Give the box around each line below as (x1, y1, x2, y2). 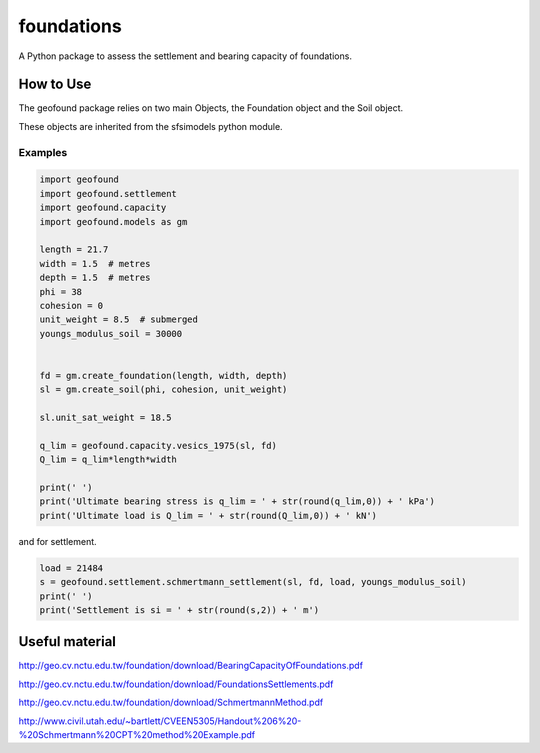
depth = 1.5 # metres (39, 272, 151, 284)
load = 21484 (39, 562, 104, 574)
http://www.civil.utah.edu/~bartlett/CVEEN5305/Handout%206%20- (18, 715, 302, 727)
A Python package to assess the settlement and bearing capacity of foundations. (18, 50, 352, 62)
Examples (18, 145, 68, 159)
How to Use (18, 76, 92, 93)
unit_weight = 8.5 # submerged (39, 314, 199, 325)
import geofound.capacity (39, 202, 167, 214)
